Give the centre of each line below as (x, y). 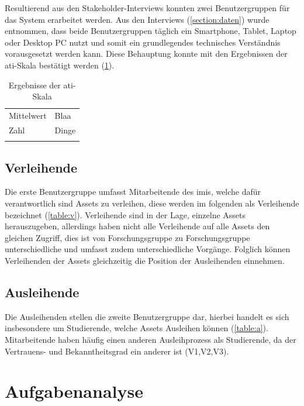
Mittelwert (28, 115)
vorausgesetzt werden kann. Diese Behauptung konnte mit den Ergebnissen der (146, 54)
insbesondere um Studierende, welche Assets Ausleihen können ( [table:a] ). (137, 328)
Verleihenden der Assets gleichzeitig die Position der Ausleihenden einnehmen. (145, 260)
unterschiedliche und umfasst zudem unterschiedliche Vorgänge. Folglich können (148, 249)
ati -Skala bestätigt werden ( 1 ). (60, 65)
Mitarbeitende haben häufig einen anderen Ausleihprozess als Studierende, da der (151, 339)
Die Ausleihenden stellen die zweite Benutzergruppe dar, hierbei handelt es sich (147, 316)
